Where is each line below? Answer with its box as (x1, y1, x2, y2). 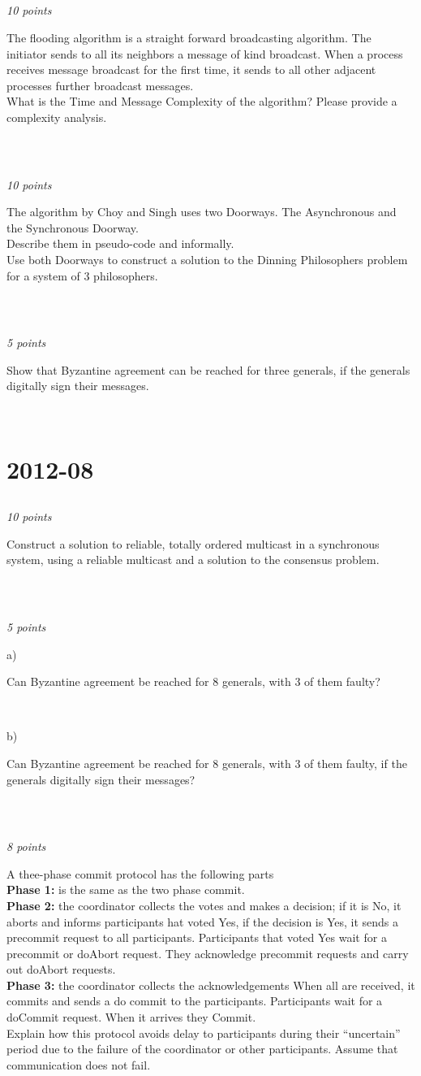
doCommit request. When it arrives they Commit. (6, 1009, 256, 1026)
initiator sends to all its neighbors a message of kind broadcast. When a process (6, 45, 403, 62)
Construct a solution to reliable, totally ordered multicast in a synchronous (6, 535, 380, 552)
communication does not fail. (6, 1056, 151, 1073)
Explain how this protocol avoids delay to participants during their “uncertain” (6, 1024, 401, 1041)
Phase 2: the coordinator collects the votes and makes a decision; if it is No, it (6, 896, 402, 913)
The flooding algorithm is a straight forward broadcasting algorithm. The (6, 28, 372, 46)
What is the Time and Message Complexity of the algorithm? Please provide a (6, 93, 397, 110)
